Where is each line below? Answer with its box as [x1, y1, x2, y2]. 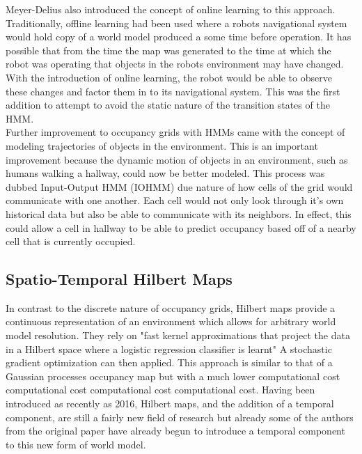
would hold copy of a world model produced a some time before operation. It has [6, 29, 352, 44]
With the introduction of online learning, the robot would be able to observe [6, 70, 332, 84]
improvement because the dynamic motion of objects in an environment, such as [6, 152, 348, 166]
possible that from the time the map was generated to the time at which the [6, 42, 331, 57]
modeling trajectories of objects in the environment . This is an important [6, 138, 318, 152]
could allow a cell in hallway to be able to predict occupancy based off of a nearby [6, 220, 356, 235]
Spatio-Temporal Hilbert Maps [6, 268, 233, 290]
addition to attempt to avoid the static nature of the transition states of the [6, 97, 330, 112]
